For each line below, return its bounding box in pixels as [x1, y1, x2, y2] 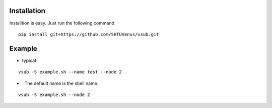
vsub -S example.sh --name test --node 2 [18, 69, 122, 75]
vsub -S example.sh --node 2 [18, 91, 90, 97]
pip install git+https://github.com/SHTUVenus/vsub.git [18, 31, 159, 37]
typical [22, 57, 36, 63]
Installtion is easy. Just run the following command [9, 20, 115, 26]
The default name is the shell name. [24, 80, 99, 86]
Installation [9, 6, 45, 15]
